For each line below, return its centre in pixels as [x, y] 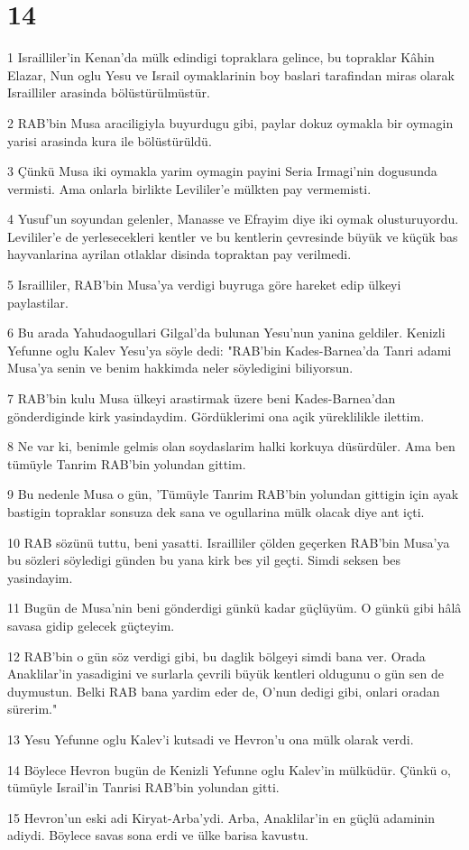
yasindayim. [40, 577]
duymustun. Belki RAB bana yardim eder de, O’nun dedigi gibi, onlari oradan [224, 691]
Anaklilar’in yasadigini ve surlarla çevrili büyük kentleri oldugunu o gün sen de [225, 674]
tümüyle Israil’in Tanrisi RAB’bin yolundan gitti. [143, 787]
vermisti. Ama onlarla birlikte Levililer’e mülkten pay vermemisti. [189, 188]
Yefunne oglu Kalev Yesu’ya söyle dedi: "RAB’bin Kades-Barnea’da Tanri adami [230, 350]
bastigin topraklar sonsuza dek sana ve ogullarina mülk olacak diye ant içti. [216, 512]
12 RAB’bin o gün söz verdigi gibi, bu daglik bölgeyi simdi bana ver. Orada [216, 656]
